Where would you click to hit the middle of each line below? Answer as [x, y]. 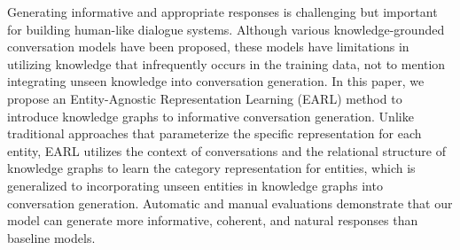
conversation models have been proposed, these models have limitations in [208, 47]
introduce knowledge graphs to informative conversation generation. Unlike [211, 116]
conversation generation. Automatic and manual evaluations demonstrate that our [230, 203]
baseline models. [51, 237]
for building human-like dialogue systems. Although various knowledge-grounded [226, 29]
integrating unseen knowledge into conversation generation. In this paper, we [216, 81]
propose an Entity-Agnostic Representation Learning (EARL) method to [205, 98]
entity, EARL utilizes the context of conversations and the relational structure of [226, 150]
